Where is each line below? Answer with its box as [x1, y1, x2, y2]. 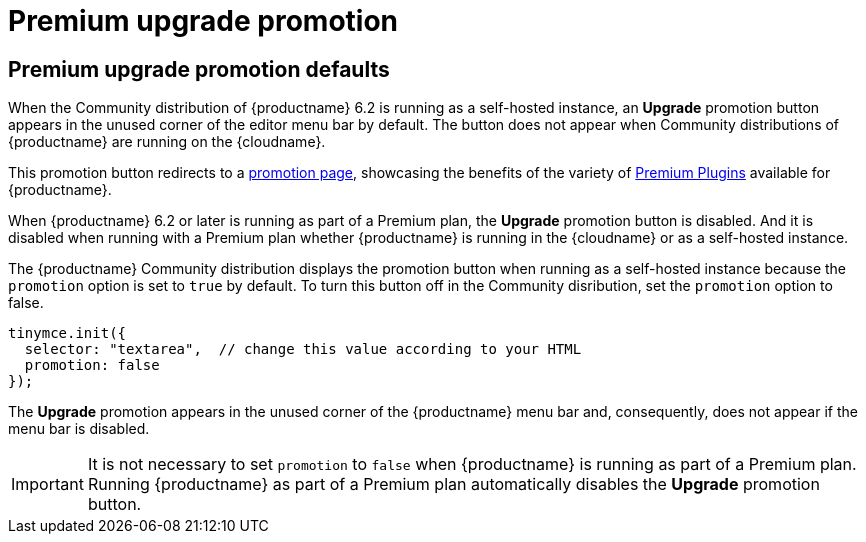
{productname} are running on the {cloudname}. [8, 133, 326, 151]
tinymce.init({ [8, 325, 127, 342]
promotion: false [24, 357, 160, 374]
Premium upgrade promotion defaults [8, 56, 390, 82]
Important [11, 474, 84, 495]
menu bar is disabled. [8, 420, 150, 438]
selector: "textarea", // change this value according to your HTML [24, 341, 582, 358]
